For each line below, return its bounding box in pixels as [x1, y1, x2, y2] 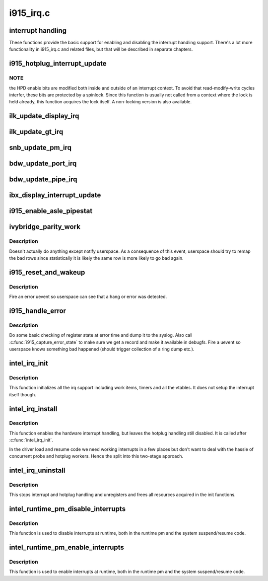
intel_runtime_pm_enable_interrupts [9, 543, 124, 552]
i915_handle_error [9, 307, 67, 315]
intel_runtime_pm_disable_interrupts [9, 505, 126, 513]
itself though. [9, 391, 37, 397]
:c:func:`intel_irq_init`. [9, 437, 53, 443]
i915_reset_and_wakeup [9, 268, 85, 277]
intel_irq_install [9, 405, 58, 413]
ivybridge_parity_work [9, 222, 80, 231]
